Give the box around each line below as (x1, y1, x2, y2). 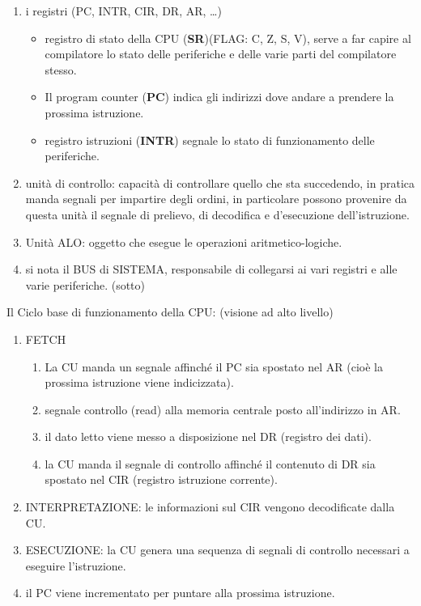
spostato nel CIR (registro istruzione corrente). (45, 471, 278, 488)
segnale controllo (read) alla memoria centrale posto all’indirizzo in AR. (45, 400, 401, 417)
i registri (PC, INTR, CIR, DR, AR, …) (25, 2, 222, 19)
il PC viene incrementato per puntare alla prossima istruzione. (25, 584, 335, 601)
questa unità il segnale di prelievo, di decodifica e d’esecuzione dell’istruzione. (25, 206, 410, 222)
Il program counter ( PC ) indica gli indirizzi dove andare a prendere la (45, 88, 394, 105)
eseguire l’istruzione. (25, 557, 126, 574)
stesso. (45, 61, 77, 78)
